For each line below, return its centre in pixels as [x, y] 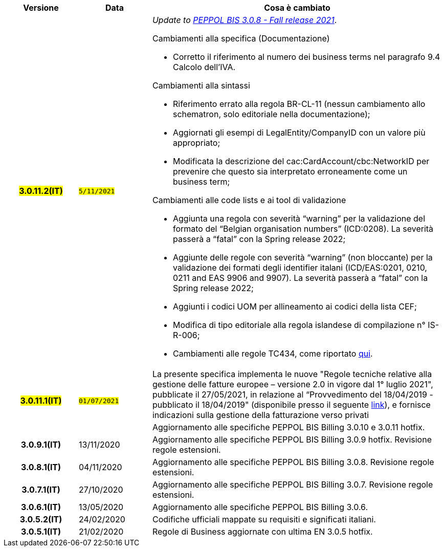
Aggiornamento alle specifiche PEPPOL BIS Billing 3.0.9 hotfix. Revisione [292, 439]
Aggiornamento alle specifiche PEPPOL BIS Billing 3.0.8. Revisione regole [293, 462]
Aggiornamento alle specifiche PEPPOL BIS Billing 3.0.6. [260, 507]
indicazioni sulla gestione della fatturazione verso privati [261, 415]
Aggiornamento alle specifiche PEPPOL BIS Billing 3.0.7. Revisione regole [293, 484]
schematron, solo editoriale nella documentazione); [271, 114]
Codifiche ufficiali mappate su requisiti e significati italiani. [264, 519]
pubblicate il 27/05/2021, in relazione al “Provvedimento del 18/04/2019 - [293, 394]
